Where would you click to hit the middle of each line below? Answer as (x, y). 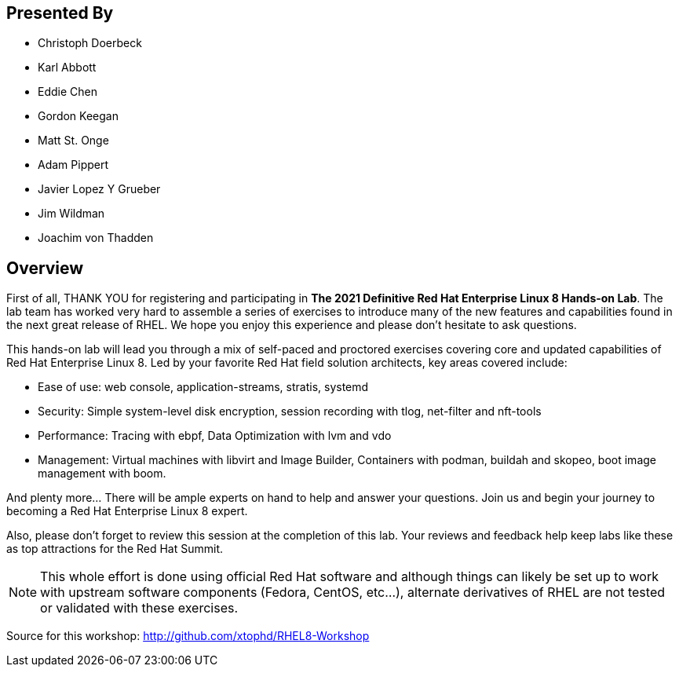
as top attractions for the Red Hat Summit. (115, 549)
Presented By (60, 13)
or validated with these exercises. (139, 608)
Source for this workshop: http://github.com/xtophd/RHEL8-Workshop (188, 636)
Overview (45, 268)
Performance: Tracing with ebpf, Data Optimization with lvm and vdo (215, 436)
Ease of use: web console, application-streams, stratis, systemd (203, 387)
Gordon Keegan (78, 116)
